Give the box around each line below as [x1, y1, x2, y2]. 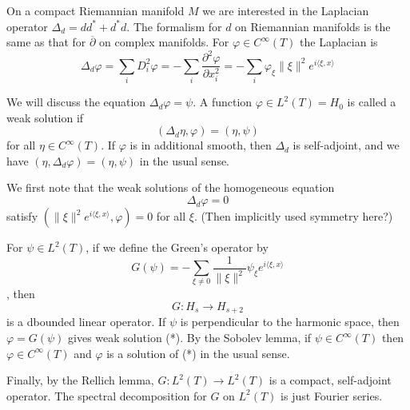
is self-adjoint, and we [293, 137, 400, 153]
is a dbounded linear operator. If [6, 313, 166, 330]
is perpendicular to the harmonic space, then [180, 313, 400, 330]
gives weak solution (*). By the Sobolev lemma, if [68, 329, 312, 346]
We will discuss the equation [6, 94, 146, 110]
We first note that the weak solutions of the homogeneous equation [6, 179, 335, 196]
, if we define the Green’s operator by [86, 239, 269, 256]
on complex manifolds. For [99, 34, 229, 50]
